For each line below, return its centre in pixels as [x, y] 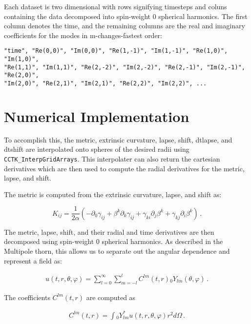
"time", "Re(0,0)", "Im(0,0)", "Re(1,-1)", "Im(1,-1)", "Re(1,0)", [116, 51]
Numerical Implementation [97, 116]
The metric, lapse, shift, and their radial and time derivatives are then [109, 232]
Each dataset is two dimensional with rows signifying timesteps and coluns [115, 6]
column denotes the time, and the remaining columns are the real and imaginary [125, 26]
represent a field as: [33, 260]
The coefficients [27, 297]
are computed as [111, 297]
